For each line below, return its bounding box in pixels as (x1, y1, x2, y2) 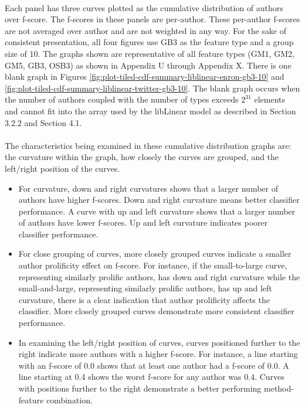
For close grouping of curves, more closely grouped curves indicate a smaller (18, 247, 292, 260)
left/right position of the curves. (5, 162, 120, 174)
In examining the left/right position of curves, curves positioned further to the (18, 336, 300, 348)
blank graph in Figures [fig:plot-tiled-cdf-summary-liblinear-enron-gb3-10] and (5, 70, 284, 83)
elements (254, 93, 286, 106)
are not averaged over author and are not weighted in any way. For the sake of (5, 24, 286, 36)
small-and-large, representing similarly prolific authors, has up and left (18, 282, 272, 294)
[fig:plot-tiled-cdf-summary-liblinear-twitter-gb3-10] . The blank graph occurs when (5, 81, 300, 94)
